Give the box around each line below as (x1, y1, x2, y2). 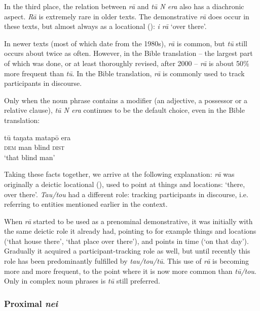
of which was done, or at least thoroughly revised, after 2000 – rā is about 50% (4, 57, 249, 68)
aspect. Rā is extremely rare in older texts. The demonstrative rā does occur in (4, 11, 249, 21)
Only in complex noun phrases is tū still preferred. (4, 275, 160, 286)
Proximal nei (4, 297, 58, 309)
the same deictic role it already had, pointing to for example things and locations (4, 226, 256, 236)
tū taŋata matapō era (4, 132, 71, 142)
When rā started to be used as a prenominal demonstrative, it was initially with (4, 215, 253, 226)
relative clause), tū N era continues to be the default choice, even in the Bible (4, 105, 245, 115)
